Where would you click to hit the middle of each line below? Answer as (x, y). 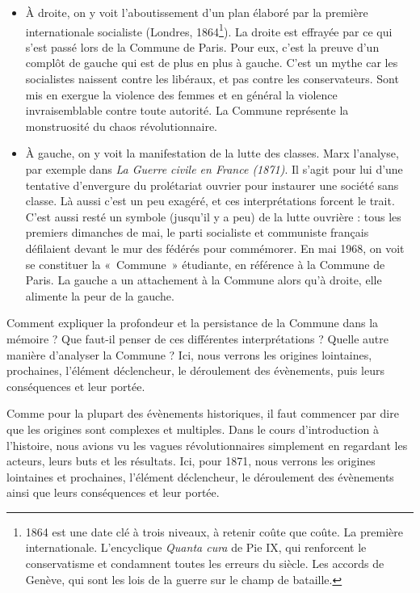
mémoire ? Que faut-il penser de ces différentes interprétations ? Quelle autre (197, 338)
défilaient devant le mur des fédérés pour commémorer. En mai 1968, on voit (215, 248)
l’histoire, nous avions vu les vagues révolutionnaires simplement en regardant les (207, 445)
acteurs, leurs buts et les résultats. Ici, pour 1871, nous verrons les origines (191, 461)
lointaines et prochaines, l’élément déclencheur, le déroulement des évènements (200, 476)
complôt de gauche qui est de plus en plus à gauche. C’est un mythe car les (212, 63)
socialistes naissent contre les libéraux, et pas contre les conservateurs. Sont (212, 79)
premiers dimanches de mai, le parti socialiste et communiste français (197, 232)
